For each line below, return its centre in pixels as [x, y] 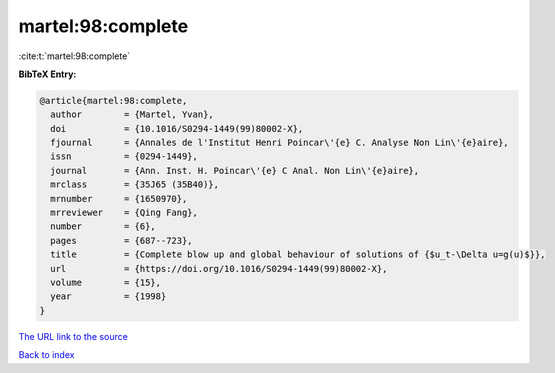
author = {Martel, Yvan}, [132, 114]
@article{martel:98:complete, [113, 100]
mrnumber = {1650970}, [119, 198]
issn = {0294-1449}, [124, 156]
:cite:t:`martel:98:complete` [74, 56]
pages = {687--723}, [122, 240]
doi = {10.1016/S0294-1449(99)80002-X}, [177, 128]
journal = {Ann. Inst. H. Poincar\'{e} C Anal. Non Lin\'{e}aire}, [235, 170]
